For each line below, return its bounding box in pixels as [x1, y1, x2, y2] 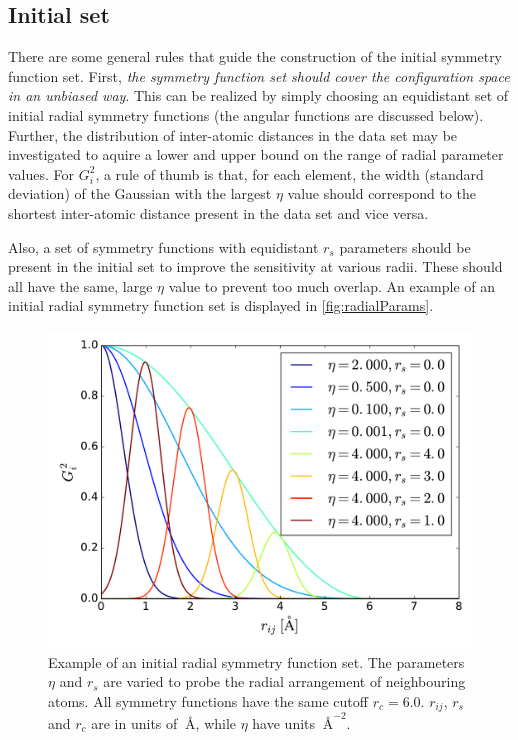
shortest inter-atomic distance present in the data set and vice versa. [8, 202, 429, 223]
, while [195, 712, 237, 733]
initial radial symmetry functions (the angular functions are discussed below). [8, 104, 484, 125]
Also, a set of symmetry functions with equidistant [8, 236, 319, 257]
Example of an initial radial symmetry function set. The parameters [48, 651, 465, 672]
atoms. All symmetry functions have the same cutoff [48, 690, 368, 711]
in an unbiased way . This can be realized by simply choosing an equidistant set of [8, 85, 509, 106]
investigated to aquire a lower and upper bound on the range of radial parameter [8, 144, 504, 165]
